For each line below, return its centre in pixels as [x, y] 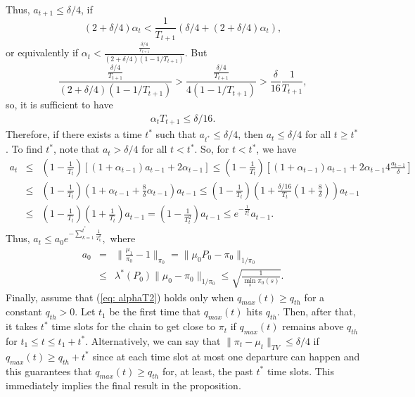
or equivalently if [42, 52]
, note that [76, 149]
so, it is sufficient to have [59, 105]
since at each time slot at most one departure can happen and [226, 356]
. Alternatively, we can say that [153, 340]
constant [24, 311]
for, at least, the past [207, 371]
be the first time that [155, 311]
